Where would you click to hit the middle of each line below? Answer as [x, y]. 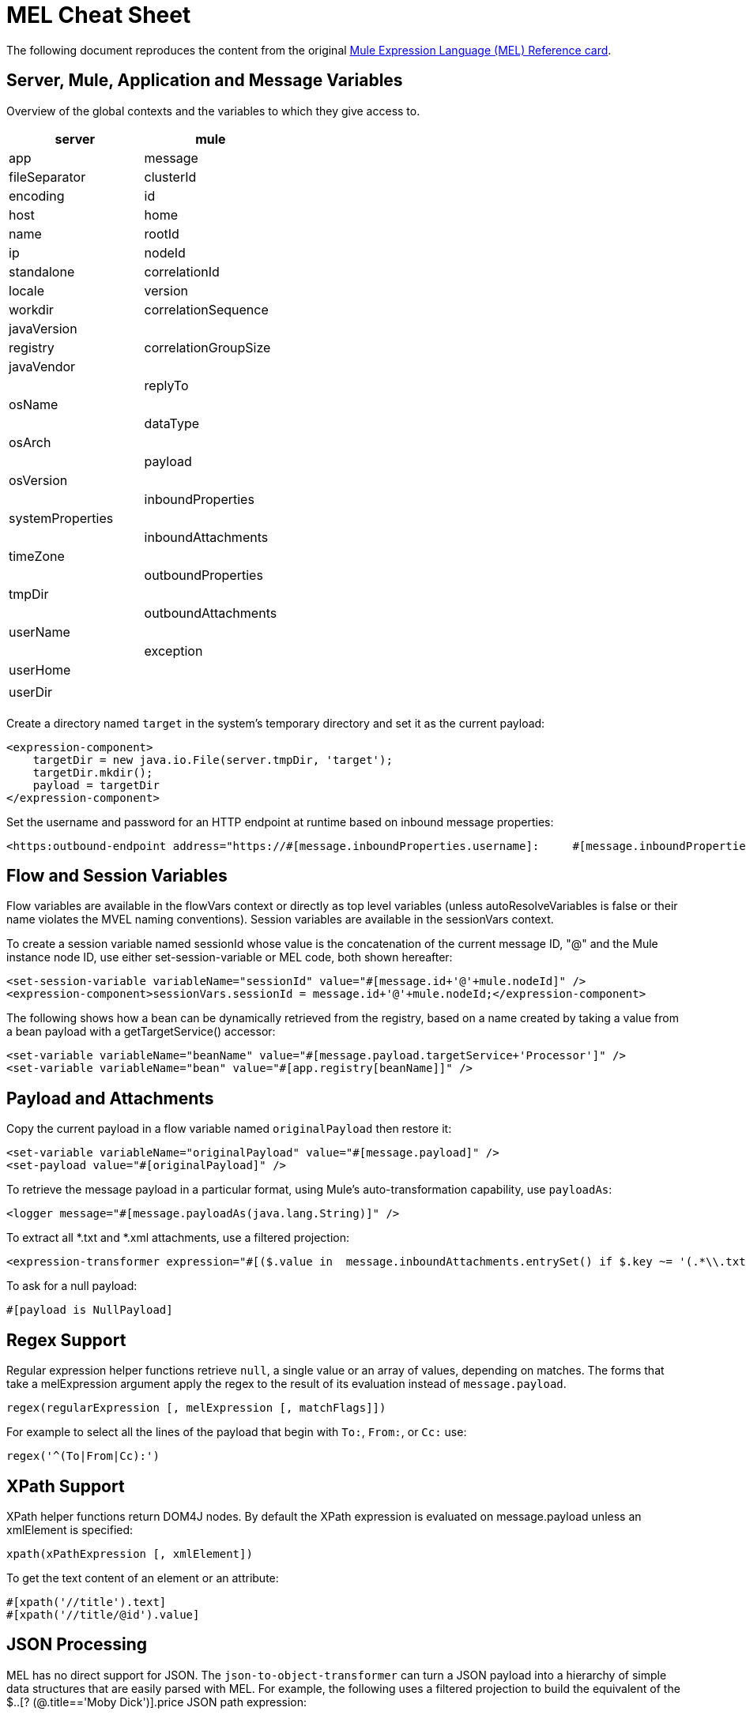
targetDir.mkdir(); [93, 772]
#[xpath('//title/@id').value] [103, 1614]
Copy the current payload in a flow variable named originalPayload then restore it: [229, 1129]
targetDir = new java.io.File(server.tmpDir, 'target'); [213, 760]
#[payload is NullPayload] [90, 1310]
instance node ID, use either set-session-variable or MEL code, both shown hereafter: [230, 957]
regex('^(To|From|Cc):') [83, 1456]
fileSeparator [47, 177]
